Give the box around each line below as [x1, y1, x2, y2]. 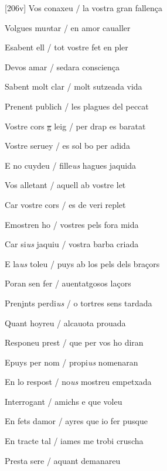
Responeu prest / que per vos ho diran [5, 336, 144, 349]
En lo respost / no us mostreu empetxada [5, 376, 152, 388]
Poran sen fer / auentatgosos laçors [5, 277, 131, 289]
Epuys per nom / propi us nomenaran [5, 356, 138, 368]
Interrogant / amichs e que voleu [5, 395, 122, 407]
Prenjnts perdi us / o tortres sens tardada [5, 296, 152, 309]
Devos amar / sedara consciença [5, 60, 120, 73]
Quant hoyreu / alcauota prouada [5, 316, 126, 329]
